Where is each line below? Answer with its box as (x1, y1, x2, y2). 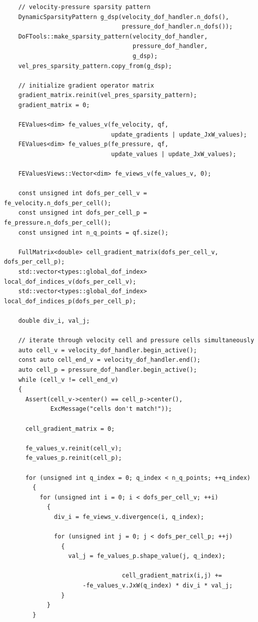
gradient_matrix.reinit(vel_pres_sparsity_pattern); (18, 92, 197, 99)
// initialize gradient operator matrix (18, 82, 154, 89)
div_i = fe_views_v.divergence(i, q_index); (54, 513, 204, 520)
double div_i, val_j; (18, 317, 90, 324)
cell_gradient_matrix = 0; (25, 425, 115, 432)
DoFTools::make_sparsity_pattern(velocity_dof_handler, (18, 33, 208, 40)
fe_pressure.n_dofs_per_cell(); (4, 219, 111, 227)
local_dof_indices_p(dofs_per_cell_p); (4, 297, 136, 305)
